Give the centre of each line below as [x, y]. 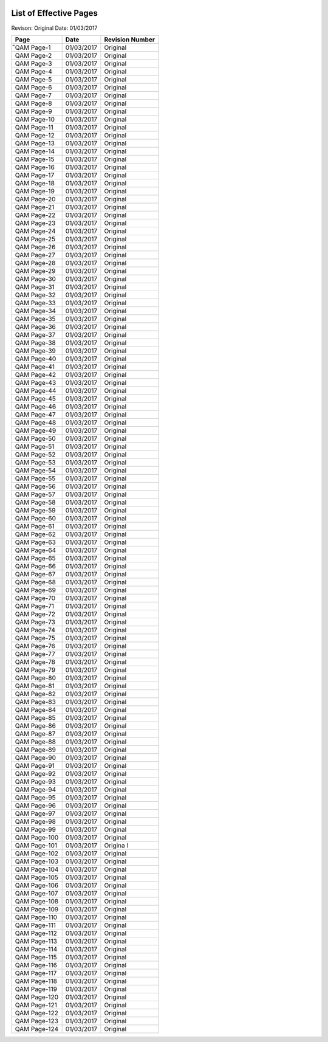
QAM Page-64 [36, 550]
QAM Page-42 [36, 374]
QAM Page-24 [35, 231]
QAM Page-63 [35, 542]
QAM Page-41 [35, 367]
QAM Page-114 [36, 949]
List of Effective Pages [55, 13]
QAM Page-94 [36, 789]
